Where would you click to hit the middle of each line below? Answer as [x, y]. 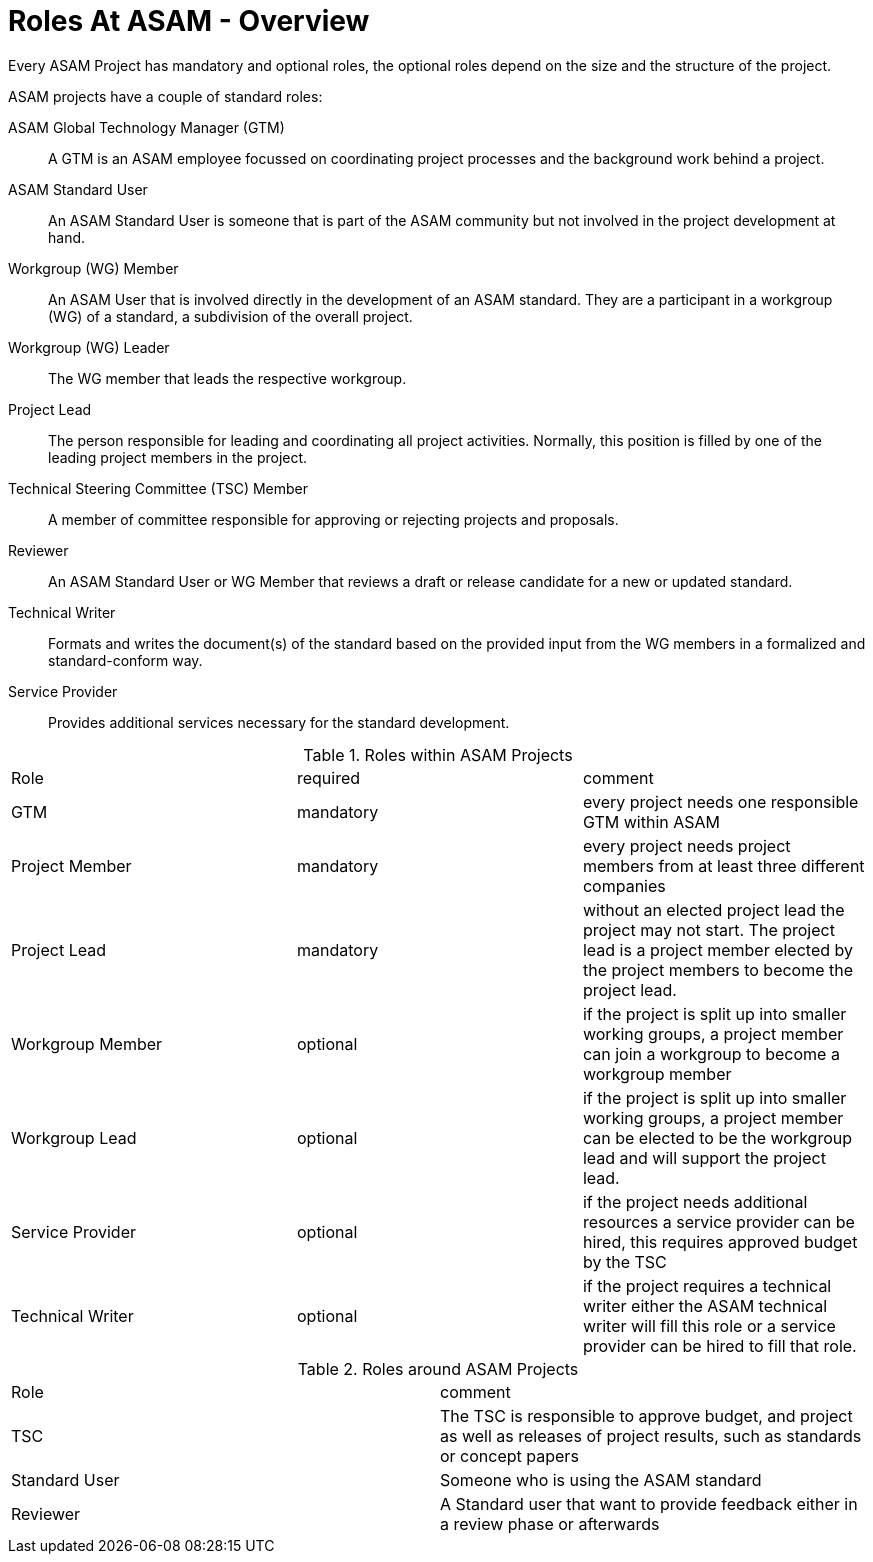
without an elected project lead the [713, 909]
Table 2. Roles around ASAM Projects [438, 1368]
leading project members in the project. [178, 457]
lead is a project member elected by [717, 949]
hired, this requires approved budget [720, 1241]
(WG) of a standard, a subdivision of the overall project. [230, 316]
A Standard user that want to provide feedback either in [649, 1503]
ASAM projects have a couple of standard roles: [165, 96]
